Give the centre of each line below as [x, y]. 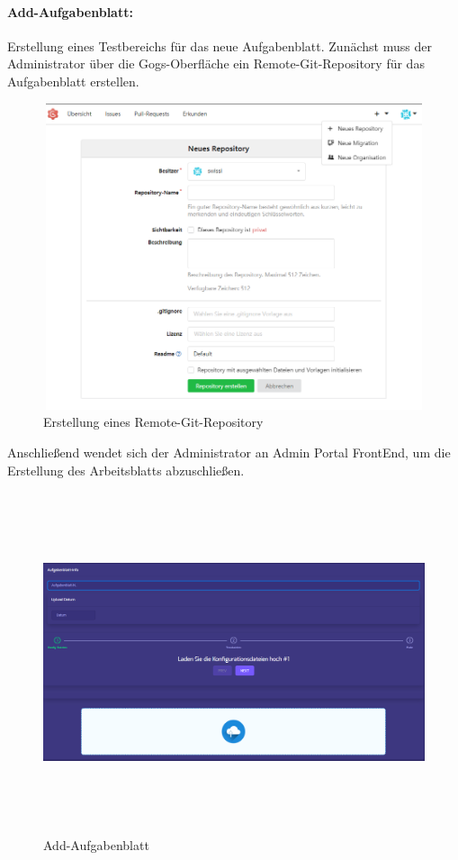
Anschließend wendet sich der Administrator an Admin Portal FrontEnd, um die [229, 452]
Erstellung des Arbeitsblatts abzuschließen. [126, 470]
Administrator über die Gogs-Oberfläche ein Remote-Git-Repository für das [216, 63]
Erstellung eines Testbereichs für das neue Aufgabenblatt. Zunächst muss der [220, 45]
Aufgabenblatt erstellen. [73, 81]
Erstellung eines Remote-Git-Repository [153, 422]
